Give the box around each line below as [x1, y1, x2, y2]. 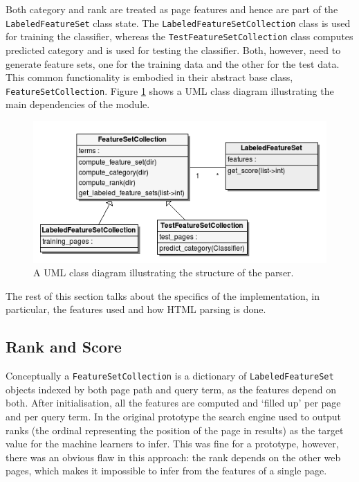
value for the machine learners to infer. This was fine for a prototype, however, [6, 436, 339, 451]
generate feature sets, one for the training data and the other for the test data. [6, 56, 340, 71]
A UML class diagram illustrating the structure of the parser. [33, 265, 294, 280]
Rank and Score [6, 336, 122, 357]
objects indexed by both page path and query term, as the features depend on [6, 382, 336, 396]
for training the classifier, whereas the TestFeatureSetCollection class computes [6, 29, 353, 44]
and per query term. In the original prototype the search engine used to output [6, 409, 341, 423]
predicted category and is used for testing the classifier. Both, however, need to [6, 42, 341, 57]
